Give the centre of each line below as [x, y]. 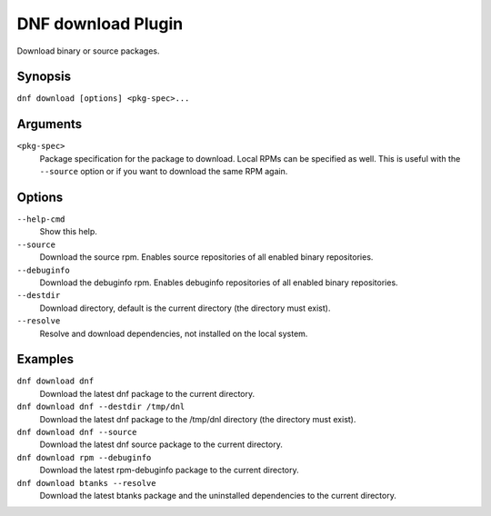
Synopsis [44, 77]
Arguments [50, 124]
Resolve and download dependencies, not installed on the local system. [174, 333]
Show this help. [68, 232]
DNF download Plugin [100, 24]
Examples [45, 359]
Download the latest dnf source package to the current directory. [161, 444]
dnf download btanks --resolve [86, 483]
